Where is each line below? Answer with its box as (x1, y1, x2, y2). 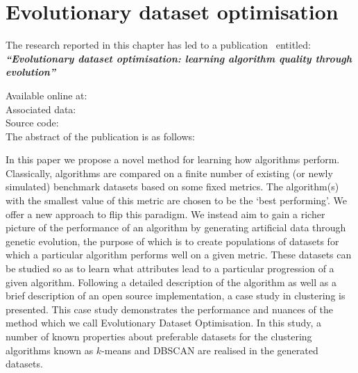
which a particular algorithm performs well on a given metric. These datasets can (6, 247, 352, 262)
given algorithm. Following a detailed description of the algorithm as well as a (6, 274, 336, 289)
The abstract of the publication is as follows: (6, 129, 195, 143)
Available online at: (6, 88, 87, 102)
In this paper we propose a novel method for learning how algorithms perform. (6, 152, 340, 167)
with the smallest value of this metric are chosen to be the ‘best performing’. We (6, 193, 348, 208)
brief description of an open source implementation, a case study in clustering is (6, 288, 346, 303)
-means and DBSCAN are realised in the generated (101, 342, 318, 357)
